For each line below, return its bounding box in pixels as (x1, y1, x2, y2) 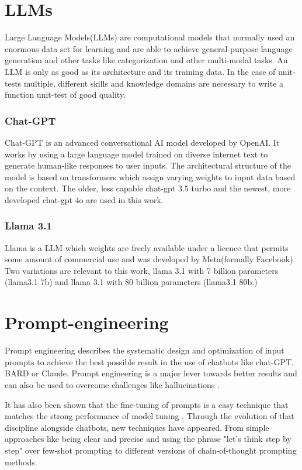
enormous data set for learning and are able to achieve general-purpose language (5, 42, 293, 54)
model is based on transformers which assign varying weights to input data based (5, 170, 296, 183)
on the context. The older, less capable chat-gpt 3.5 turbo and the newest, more (5, 182, 291, 194)
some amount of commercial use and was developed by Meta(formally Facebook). (5, 253, 296, 265)
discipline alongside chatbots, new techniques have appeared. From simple (5, 421, 269, 433)
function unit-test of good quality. (5, 88, 126, 101)
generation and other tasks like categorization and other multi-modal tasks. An (5, 54, 288, 66)
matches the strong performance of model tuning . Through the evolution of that (5, 410, 294, 422)
